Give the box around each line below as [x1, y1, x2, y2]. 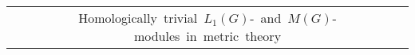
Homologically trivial [78, 9, 198, 27]
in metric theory [186, 27, 282, 45]
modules [133, 27, 180, 45]
